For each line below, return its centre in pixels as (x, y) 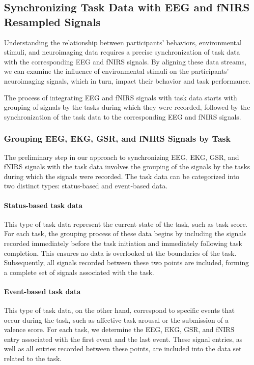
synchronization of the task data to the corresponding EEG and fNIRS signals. (123, 116)
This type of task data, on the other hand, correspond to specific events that (119, 310)
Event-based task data (42, 291)
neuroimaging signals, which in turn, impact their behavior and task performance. (127, 80)
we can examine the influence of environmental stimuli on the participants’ (116, 71)
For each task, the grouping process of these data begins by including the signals (125, 233)
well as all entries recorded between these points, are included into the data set (123, 349)
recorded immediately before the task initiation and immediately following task (123, 243)
